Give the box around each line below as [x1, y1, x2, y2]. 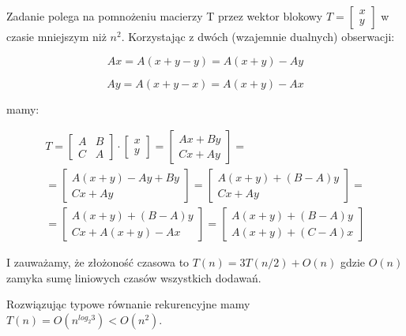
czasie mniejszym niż [6, 28, 107, 44]
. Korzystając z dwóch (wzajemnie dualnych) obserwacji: [121, 28, 395, 44]
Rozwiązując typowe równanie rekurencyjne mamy [6, 296, 250, 312]
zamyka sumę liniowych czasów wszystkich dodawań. [6, 269, 261, 286]
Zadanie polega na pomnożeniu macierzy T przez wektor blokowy [6, 8, 323, 24]
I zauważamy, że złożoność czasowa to [6, 254, 190, 271]
